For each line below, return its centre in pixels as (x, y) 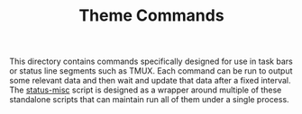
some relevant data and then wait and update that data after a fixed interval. (150, 81)
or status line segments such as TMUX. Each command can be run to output (151, 71)
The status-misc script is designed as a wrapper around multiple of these (146, 90)
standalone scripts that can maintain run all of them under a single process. (150, 100)
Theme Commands (151, 16)
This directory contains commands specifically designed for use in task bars (151, 61)
